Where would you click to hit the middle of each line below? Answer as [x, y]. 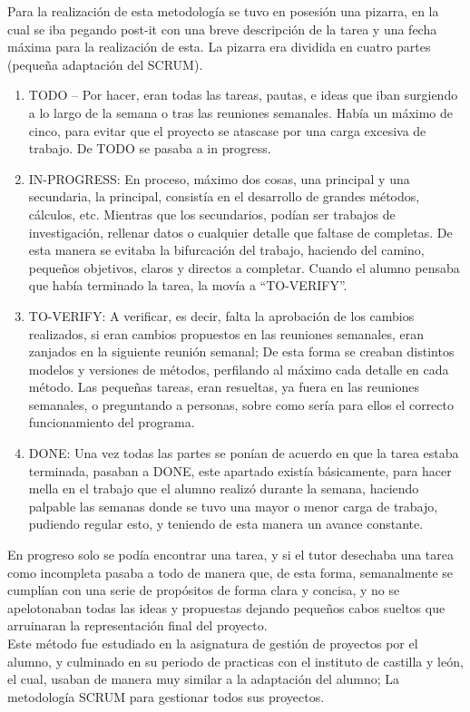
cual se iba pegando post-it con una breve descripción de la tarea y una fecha [222, 29]
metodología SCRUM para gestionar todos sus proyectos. [166, 696]
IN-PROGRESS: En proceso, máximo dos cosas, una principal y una [219, 178]
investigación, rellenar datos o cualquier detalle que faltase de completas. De [240, 232]
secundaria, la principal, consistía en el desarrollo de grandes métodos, [224, 196]
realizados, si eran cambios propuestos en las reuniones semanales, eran [226, 333]
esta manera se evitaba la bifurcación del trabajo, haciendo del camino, [226, 250]
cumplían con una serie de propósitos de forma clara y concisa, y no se [204, 590]
